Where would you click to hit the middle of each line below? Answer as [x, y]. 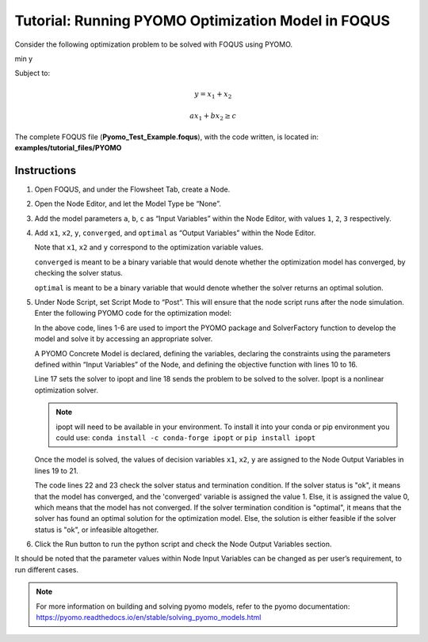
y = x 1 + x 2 [213, 95]
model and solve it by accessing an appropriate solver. [124, 339]
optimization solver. [67, 390]
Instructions [46, 170]
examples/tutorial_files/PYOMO [68, 148]
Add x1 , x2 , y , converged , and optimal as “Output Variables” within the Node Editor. [175, 233]
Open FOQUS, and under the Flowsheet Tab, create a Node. [132, 189]
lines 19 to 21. [56, 470]
